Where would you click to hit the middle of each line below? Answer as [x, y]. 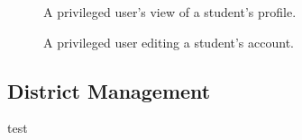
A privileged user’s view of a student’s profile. [170, 12]
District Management [109, 90]
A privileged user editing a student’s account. [169, 42]
